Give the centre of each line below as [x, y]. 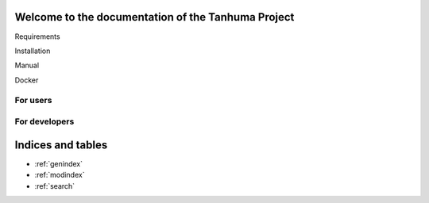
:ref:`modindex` [60, 175]
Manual [27, 65]
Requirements [37, 36]
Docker [27, 80]
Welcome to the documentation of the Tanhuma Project [155, 17]
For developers [44, 121]
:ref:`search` [55, 186]
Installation [33, 51]
